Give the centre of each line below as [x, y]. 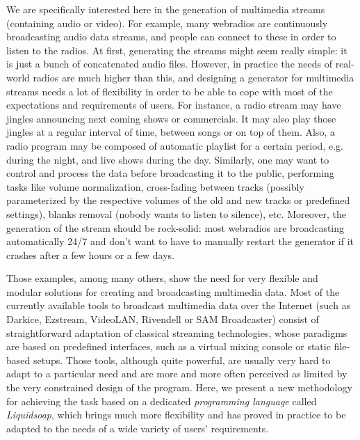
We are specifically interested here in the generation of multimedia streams [166, 9]
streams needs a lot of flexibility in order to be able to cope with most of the [170, 91]
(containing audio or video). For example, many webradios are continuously [167, 23]
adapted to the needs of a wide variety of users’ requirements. [138, 428]
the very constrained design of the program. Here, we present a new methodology [179, 387]
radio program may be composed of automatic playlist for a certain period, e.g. [175, 145]
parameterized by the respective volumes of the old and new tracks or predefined [178, 200]
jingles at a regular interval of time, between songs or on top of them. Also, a [171, 132]
